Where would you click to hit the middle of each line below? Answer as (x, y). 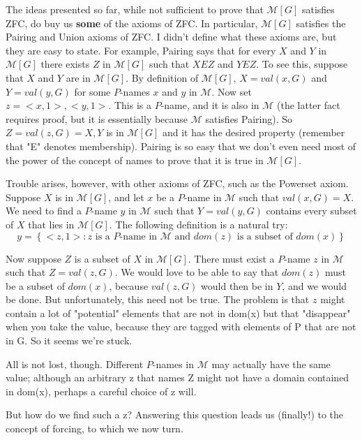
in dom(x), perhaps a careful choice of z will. (101, 391)
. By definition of (162, 77)
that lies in (51, 224)
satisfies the (321, 23)
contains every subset (311, 211)
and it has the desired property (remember (254, 132)
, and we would (314, 285)
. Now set (232, 91)
